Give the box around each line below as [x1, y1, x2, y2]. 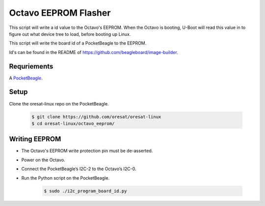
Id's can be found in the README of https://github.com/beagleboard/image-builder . [9, 49, 179, 55]
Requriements [9, 62, 53, 71]
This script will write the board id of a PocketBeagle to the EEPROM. [9, 40, 147, 46]
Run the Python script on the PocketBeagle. [21, 175, 110, 181]
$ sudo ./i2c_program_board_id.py [44, 188, 127, 194]
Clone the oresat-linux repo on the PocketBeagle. [9, 101, 109, 106]
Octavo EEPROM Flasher [9, 7, 111, 18]
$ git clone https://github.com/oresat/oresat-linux [31, 114, 161, 120]
